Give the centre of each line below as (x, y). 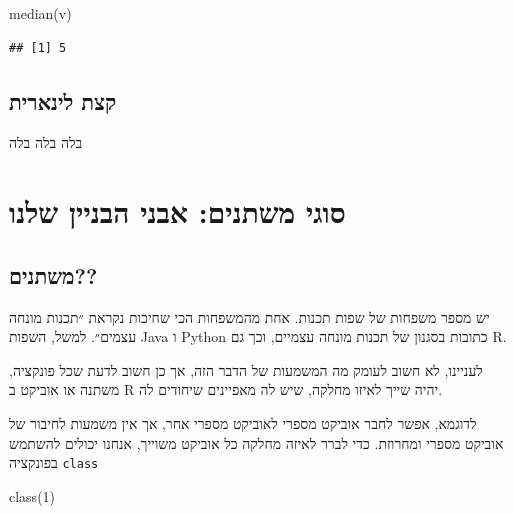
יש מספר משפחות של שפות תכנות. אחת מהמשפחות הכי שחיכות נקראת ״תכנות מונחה (249, 316)
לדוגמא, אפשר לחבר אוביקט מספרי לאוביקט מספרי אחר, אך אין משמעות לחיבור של (243, 422)
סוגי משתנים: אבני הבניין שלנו (177, 211)
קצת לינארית (63, 100)
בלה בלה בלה (46, 142)
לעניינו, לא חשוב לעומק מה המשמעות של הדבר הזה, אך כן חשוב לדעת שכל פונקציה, (246, 369)
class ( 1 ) (32, 495)
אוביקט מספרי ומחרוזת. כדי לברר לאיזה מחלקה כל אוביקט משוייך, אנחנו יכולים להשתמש (256, 442)
